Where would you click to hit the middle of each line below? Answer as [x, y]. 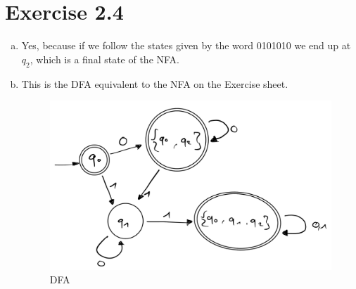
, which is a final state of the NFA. [105, 59]
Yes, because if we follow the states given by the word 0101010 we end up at [186, 45]
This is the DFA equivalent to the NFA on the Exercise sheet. [155, 83]
